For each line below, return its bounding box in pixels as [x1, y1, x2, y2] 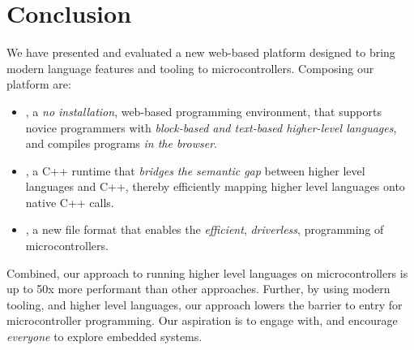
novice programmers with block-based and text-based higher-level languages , [25, 119, 397, 136]
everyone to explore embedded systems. [6, 328, 203, 345]
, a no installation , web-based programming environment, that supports [25, 102, 382, 119]
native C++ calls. [25, 193, 114, 210]
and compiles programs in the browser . [25, 135, 217, 152]
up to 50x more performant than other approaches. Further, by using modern [6, 280, 391, 297]
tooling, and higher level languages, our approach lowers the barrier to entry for [6, 296, 403, 313]
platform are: [6, 76, 71, 93]
